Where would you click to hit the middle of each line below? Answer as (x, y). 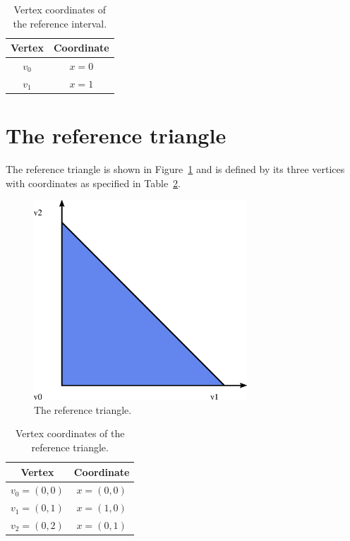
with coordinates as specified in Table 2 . (93, 183)
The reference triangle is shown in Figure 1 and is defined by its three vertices (175, 169)
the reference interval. (60, 23)
